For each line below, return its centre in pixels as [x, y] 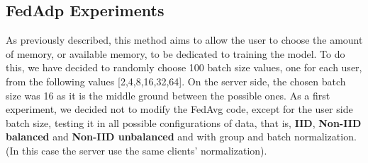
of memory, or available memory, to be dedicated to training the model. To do [175, 53]
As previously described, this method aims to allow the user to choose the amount [184, 40]
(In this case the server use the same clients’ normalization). [136, 150]
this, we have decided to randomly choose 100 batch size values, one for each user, [184, 67]
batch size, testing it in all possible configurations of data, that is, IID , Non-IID [184, 122]
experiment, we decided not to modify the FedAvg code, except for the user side [179, 109]
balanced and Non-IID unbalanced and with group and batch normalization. [181, 137]
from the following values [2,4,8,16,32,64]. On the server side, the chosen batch [176, 81]
